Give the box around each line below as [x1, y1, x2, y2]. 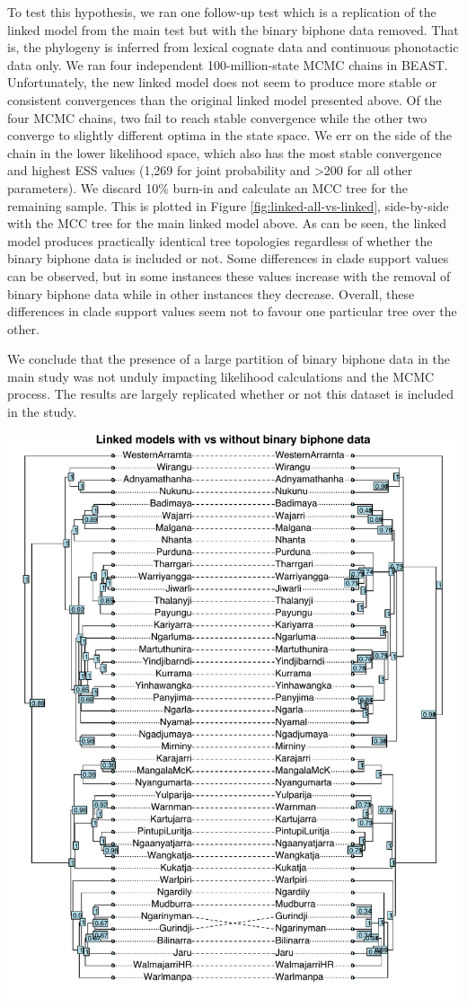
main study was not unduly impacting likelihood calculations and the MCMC [7, 367, 435, 385]
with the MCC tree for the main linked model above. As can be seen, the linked [7, 214, 447, 233]
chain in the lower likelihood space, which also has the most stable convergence [7, 143, 442, 162]
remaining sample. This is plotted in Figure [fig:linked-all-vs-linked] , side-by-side [7, 196, 449, 215]
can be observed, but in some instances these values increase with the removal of [7, 266, 451, 285]
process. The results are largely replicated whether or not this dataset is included [7, 384, 454, 403]
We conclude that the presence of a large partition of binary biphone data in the [7, 349, 450, 368]
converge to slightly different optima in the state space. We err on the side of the [7, 126, 453, 145]
